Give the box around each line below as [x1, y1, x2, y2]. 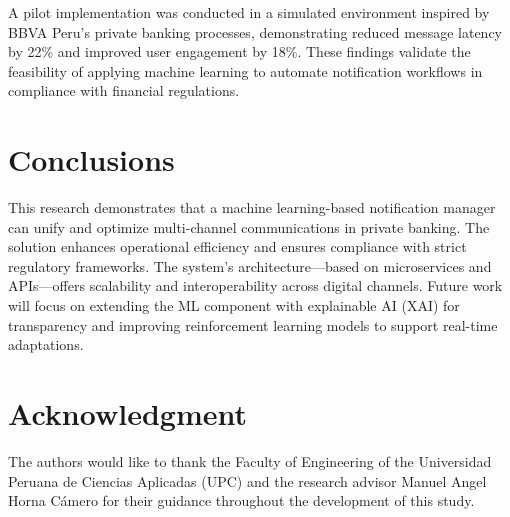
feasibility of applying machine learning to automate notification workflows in [8, 60, 483, 81]
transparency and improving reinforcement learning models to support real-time [8, 314, 498, 335]
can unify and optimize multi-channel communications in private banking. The [8, 216, 490, 237]
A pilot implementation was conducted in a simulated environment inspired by [8, 2, 490, 22]
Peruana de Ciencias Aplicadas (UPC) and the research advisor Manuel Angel [8, 470, 487, 491]
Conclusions [8, 139, 175, 180]
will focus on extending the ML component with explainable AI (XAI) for [8, 295, 460, 316]
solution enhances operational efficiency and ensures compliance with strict [8, 236, 467, 257]
